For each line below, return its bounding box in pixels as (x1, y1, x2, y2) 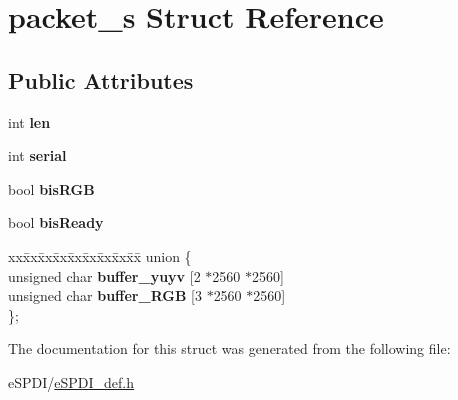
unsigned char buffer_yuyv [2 (8, 265, 201, 286)
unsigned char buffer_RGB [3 (8, 285, 202, 306)
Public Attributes (8, 64, 194, 95)
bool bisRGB (8, 178, 95, 199)
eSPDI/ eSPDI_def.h (8, 371, 135, 392)
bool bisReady (8, 212, 104, 233)
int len (8, 111, 51, 132)
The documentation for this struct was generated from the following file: (8, 338, 451, 359)
